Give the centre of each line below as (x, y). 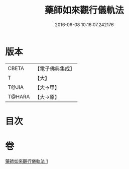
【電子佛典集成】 (55, 69)
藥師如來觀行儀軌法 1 (27, 161)
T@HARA (19, 96)
